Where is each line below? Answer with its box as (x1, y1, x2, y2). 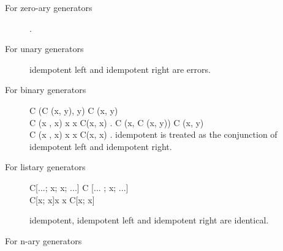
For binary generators (5, 83, 86, 96)
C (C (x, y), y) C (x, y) (29, 103, 118, 116)
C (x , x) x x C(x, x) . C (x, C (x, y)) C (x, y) (29, 116, 204, 129)
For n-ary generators (5, 234, 82, 247)
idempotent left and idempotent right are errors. (29, 62, 211, 75)
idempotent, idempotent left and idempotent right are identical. (29, 214, 269, 227)
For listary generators (5, 160, 86, 173)
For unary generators (5, 42, 84, 55)
